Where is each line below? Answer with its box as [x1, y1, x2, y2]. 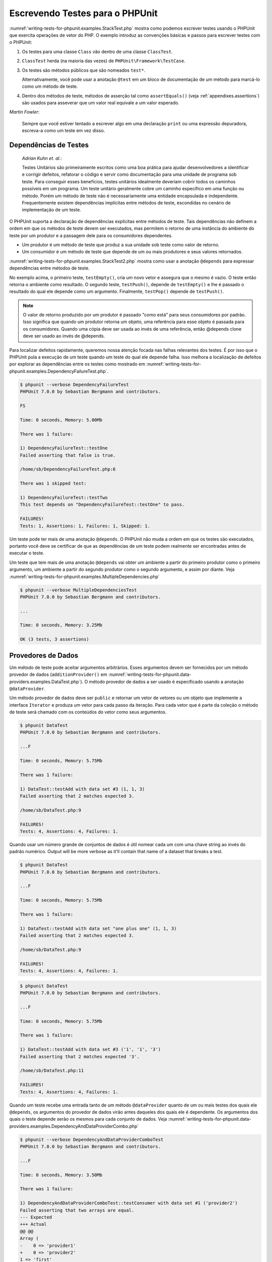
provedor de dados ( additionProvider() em [9, 671, 108, 677]
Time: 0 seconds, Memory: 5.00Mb [20, 417, 103, 423]
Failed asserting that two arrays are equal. [20, 1207, 134, 1213]
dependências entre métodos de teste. [9, 265, 90, 271]
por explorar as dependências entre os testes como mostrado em [9, 361, 146, 367]
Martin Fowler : [9, 109, 40, 115]
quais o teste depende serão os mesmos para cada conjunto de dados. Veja [9, 1116, 167, 1122]
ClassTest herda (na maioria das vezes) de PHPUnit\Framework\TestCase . [22, 58, 186, 64]
